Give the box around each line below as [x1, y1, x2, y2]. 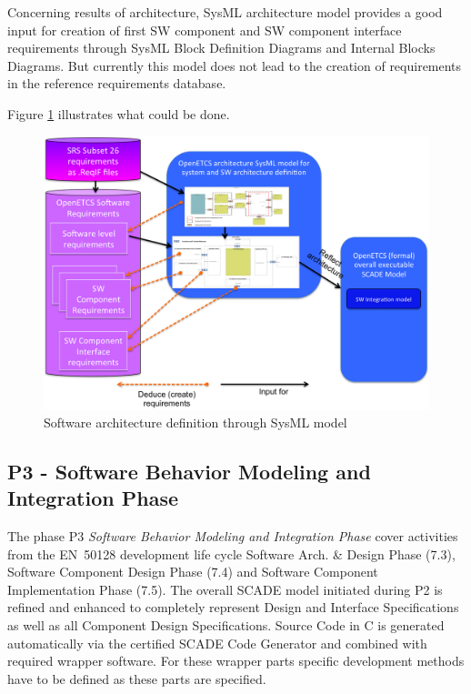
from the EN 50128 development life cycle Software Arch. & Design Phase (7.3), [7, 544, 456, 563]
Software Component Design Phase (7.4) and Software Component [7, 562, 378, 581]
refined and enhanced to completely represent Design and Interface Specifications [7, 598, 459, 617]
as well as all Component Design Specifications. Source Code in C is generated [7, 615, 445, 634]
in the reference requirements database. [7, 74, 226, 93]
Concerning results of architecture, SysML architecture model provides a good [7, 3, 443, 21]
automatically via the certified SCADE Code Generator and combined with [7, 633, 427, 652]
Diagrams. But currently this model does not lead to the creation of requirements [7, 55, 462, 75]
